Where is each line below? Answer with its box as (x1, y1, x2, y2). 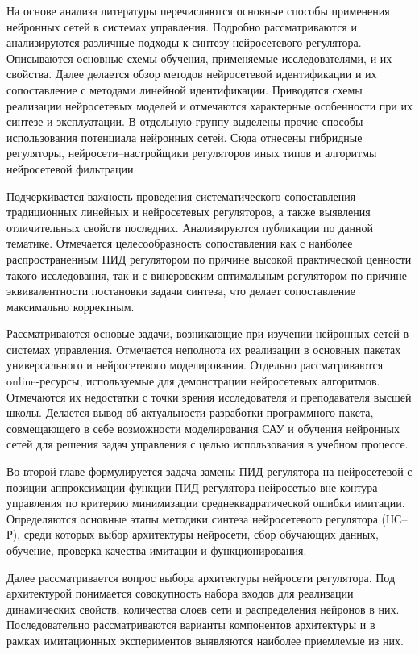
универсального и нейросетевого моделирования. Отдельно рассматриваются (6, 356, 384, 373)
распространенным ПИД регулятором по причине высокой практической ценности (6, 250, 412, 267)
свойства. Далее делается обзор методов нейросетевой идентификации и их (6, 65, 377, 82)
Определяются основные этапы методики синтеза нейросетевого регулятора (6, 510, 378, 527)
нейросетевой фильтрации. (6, 160, 137, 177)
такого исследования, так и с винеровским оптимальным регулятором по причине (6, 266, 408, 283)
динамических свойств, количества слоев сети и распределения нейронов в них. (6, 600, 400, 617)
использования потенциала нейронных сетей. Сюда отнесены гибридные (6, 128, 363, 145)
